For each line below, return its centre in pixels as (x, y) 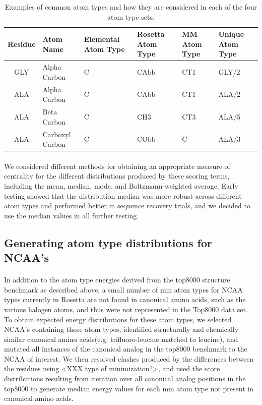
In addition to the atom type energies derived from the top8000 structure (117, 280)
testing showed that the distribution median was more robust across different (123, 195)
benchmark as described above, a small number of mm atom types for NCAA (123, 289)
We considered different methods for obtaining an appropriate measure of (117, 166)
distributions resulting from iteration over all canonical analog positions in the (125, 379)
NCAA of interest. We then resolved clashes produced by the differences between (129, 358)
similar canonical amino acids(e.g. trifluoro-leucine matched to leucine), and (121, 339)
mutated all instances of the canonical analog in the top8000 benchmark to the (126, 349)
